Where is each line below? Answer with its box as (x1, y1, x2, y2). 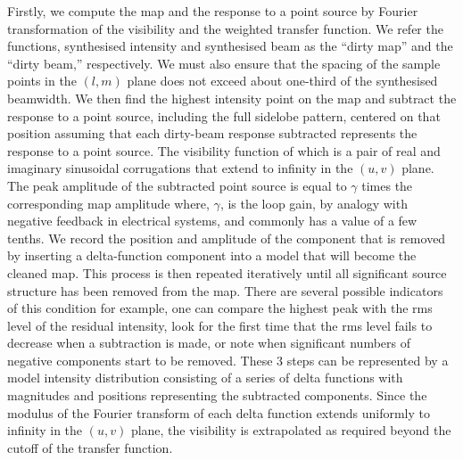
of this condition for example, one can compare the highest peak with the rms (7, 299, 433, 317)
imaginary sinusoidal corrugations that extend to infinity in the (7, 159, 353, 177)
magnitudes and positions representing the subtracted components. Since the (7, 386, 427, 405)
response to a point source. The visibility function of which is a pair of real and (7, 141, 441, 160)
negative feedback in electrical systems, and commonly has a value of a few (7, 211, 418, 230)
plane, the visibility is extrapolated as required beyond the (130, 421, 451, 439)
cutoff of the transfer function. (7, 438, 173, 456)
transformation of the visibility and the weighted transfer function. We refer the (7, 19, 443, 37)
